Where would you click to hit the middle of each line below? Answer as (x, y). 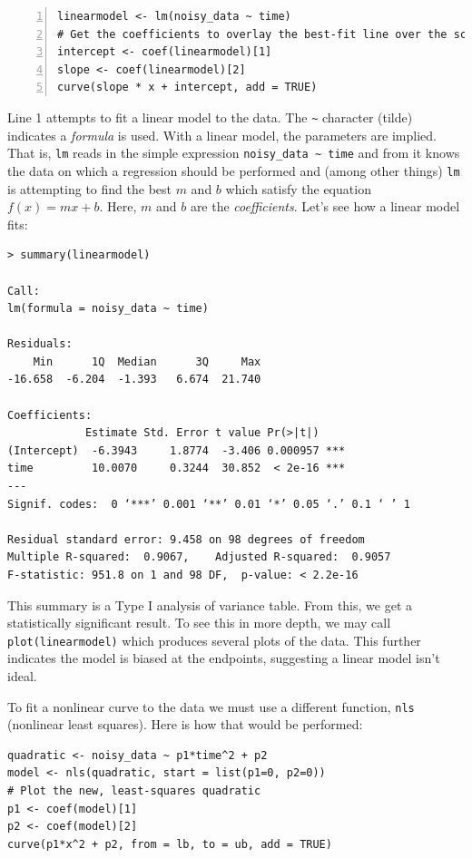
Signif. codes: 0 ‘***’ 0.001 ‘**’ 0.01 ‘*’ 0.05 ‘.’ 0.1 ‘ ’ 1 (209, 504)
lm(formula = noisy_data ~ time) (108, 309)
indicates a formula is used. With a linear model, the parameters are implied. (222, 135)
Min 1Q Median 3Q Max (147, 361)
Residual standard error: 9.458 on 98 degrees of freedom (186, 539)
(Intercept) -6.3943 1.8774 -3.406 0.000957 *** (177, 450)
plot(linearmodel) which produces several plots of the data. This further (214, 640)
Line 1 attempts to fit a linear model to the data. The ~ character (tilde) (210, 117)
